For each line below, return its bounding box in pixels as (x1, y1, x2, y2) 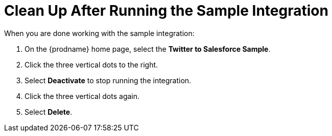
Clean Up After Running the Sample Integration (4, 2, 328, 19)
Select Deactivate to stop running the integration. (25, 76, 192, 85)
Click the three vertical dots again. (25, 91, 140, 100)
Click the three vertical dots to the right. (25, 60, 158, 69)
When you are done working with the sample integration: (4, 28, 195, 38)
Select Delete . (25, 107, 73, 116)
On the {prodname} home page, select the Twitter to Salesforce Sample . (25, 44, 271, 53)
